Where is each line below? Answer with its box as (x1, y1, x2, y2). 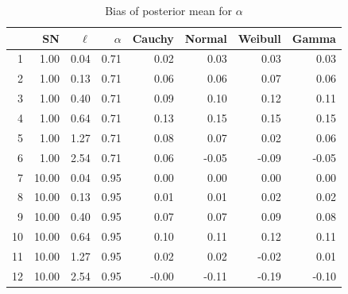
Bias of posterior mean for (105, 2, 233, 18)
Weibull (238, 29, 281, 46)
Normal (184, 29, 227, 46)
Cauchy (132, 29, 174, 46)
